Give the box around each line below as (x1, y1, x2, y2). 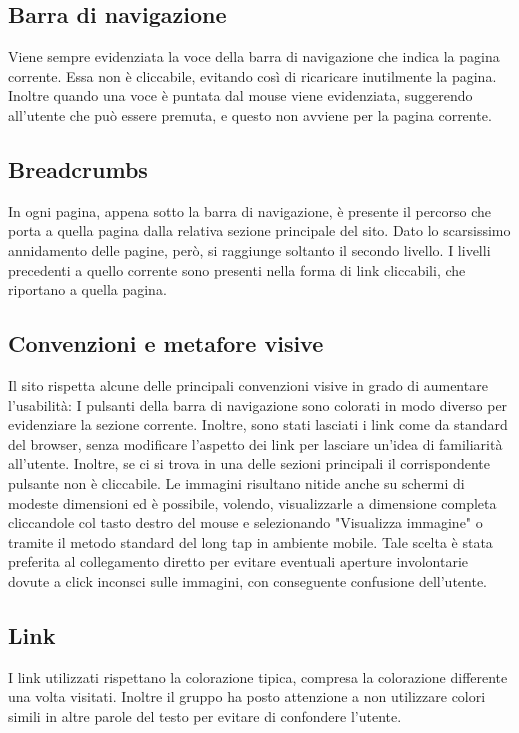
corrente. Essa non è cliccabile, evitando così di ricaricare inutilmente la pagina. (8, 65, 497, 86)
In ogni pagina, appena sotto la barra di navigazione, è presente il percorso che (8, 200, 492, 221)
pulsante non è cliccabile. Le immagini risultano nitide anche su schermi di (8, 472, 465, 493)
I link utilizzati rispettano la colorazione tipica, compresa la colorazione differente (8, 666, 508, 687)
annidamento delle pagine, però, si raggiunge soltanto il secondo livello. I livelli (8, 239, 491, 260)
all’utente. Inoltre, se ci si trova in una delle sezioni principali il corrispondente (8, 453, 490, 474)
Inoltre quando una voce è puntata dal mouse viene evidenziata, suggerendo (8, 85, 473, 106)
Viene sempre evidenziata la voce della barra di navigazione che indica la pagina (8, 46, 500, 67)
